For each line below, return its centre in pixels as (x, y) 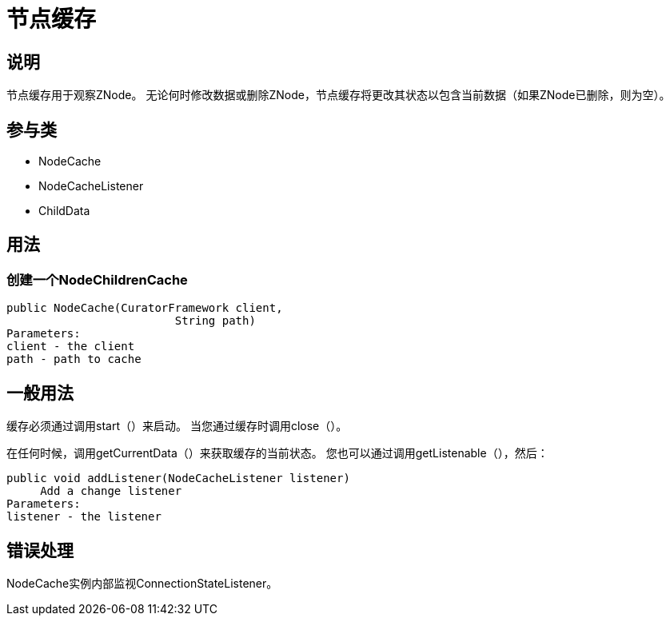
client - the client (71, 347)
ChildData (64, 211)
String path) (215, 321)
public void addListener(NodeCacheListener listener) (178, 478)
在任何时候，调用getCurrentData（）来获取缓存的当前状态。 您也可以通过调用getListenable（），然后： (277, 453)
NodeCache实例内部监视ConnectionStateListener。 (142, 583)
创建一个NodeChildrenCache (97, 279)
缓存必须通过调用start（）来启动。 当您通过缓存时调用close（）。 (177, 426)
